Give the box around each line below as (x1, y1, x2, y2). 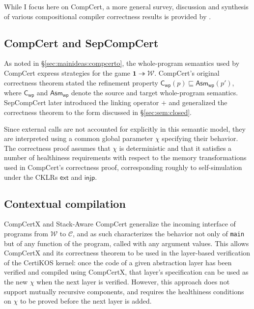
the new (4, 277, 28, 287)
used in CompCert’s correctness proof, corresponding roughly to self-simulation (4, 162, 242, 172)
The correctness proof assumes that (4, 142, 111, 153)
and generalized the (169, 97, 227, 108)
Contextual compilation (4, 196, 126, 211)
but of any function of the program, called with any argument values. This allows (4, 238, 249, 248)
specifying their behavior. (162, 133, 238, 143)
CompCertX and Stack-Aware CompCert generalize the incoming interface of (4, 219, 236, 229)
